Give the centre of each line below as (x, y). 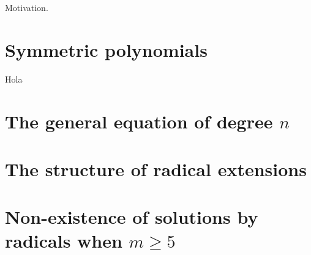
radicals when (64, 241)
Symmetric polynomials (106, 49)
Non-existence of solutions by (132, 217)
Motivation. (27, 7)
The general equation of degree (139, 121)
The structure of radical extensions (156, 168)
